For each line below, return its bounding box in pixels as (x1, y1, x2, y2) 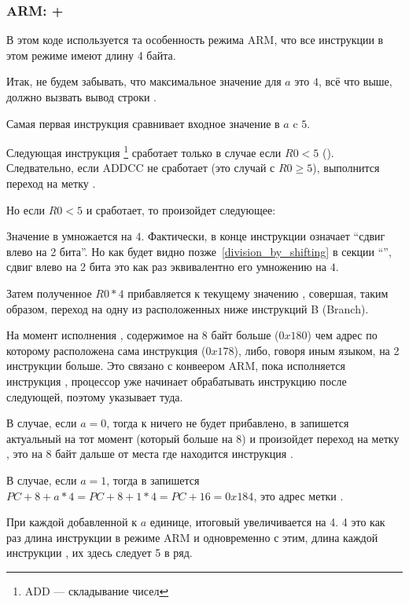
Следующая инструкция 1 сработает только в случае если (6, 142, 282, 160)
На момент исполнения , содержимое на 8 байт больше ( (6, 327, 279, 343)
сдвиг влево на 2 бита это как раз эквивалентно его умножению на (6, 258, 326, 275)
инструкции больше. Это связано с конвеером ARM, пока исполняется (6, 357, 345, 374)
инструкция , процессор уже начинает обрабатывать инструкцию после (6, 372, 347, 389)
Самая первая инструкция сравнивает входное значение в (6, 115, 280, 131)
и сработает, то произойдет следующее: (86, 201, 276, 218)
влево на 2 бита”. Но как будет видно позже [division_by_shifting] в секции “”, (6, 243, 392, 259)
